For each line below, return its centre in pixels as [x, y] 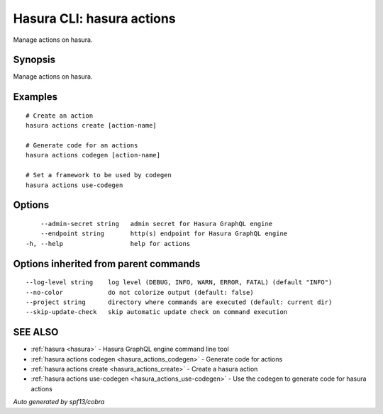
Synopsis [34, 60]
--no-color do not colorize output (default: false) [140, 292]
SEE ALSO [36, 332]
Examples [35, 97]
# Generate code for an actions [82, 146]
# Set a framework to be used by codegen [99, 175]
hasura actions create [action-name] [91, 125]
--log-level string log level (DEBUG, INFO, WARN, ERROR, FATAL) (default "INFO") [179, 282]
